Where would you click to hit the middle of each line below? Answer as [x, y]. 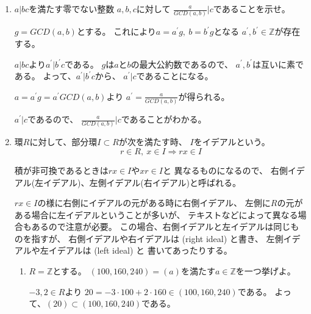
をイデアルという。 [232, 142]
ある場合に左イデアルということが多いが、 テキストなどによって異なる [156, 214]
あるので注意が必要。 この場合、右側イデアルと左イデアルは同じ [161, 227]
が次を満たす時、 [153, 142]
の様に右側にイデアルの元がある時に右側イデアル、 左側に [154, 203]
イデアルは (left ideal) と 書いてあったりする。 [140, 250]
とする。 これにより [116, 31]
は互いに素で [278, 64]
